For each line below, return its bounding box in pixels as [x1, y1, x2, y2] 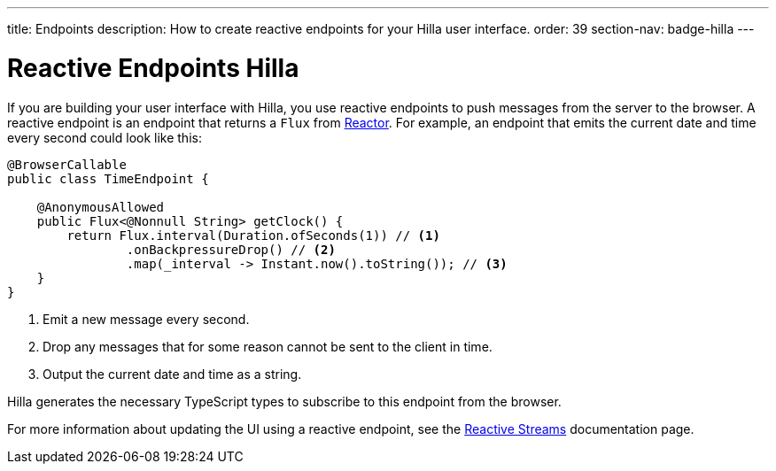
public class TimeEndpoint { [7, 171, 209, 186]
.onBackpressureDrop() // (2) [126, 242, 336, 257]
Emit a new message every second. [43, 311, 250, 327]
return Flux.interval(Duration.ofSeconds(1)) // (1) [66, 228, 440, 243]
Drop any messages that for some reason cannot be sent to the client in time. [43, 338, 493, 354]
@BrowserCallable [7, 157, 127, 172]
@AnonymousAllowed [36, 199, 165, 214]
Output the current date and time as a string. [43, 366, 302, 382]
